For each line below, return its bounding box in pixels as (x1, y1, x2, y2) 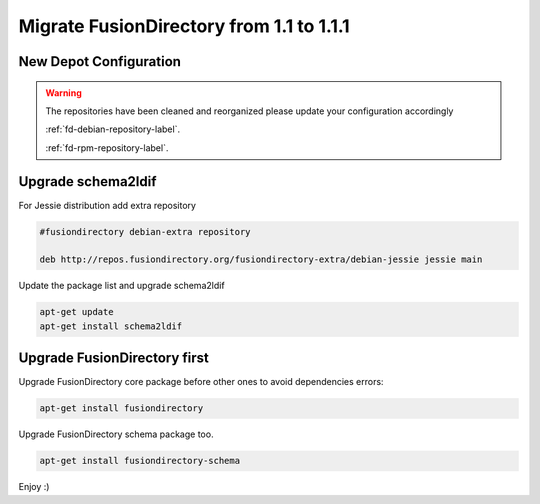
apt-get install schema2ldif (39, 320, 183, 332)
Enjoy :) (18, 481, 50, 493)
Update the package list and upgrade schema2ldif (18, 280, 225, 292)
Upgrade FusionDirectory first (18, 350, 209, 367)
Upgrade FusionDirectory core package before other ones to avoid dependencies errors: (18, 376, 384, 388)
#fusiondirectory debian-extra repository (39, 226, 251, 237)
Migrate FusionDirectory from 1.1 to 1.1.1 (18, 15, 350, 37)
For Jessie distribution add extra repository (18, 199, 197, 211)
